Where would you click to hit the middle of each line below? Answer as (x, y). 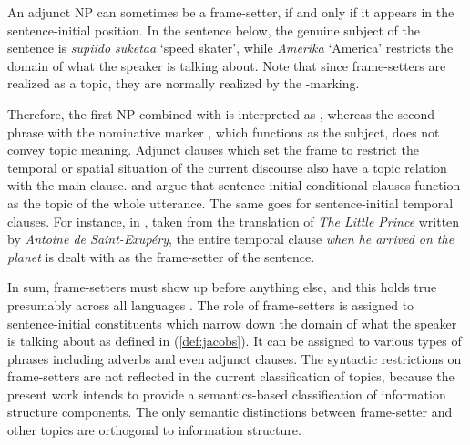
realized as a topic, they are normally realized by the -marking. (184, 83)
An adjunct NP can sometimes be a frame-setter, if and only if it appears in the (231, 12)
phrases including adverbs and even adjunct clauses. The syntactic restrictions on (235, 358)
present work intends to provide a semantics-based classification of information (227, 394)
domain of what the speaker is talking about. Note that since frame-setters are (227, 65)
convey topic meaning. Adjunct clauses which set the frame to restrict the (213, 150)
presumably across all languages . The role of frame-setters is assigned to (211, 304)
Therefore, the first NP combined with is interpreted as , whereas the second (221, 113)
